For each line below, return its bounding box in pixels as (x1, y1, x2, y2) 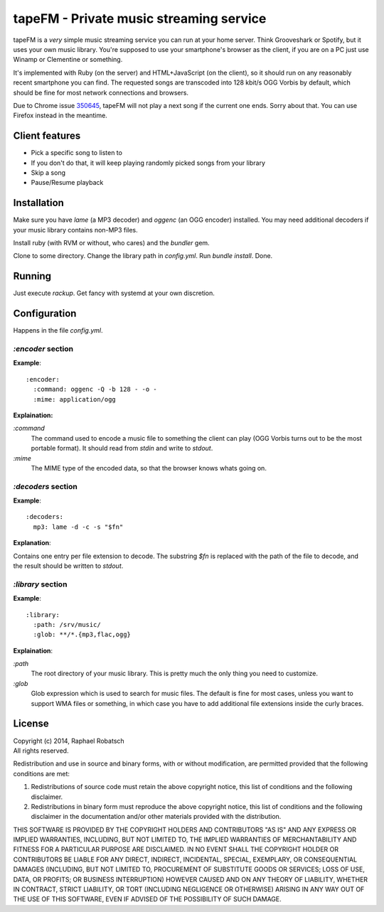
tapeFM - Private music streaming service (13, 11, 267, 26)
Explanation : (13, 539, 51, 547)
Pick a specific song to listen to (31, 149, 122, 157)
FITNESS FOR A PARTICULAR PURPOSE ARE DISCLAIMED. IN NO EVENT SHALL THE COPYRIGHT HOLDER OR (13, 845, 339, 854)
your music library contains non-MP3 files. (13, 225, 138, 234)
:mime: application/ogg (33, 395, 117, 403)
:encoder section (13, 344, 74, 354)
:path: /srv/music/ (33, 621, 101, 628)
